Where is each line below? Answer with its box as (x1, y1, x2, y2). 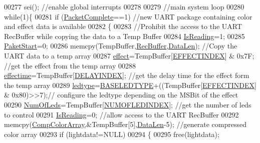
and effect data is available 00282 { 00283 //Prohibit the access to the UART (4, 21, 242, 31)
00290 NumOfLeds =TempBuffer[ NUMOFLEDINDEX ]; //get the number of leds (4, 99, 251, 109)
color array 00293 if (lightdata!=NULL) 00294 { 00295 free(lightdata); (4, 128, 219, 139)
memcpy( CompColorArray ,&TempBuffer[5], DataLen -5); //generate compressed (4, 119, 247, 129)
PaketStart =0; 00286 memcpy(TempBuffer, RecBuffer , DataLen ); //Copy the (4, 40, 237, 51)
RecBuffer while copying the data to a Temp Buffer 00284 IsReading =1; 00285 (4, 30, 245, 41)
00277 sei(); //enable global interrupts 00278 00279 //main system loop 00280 (4, 1, 244, 11)
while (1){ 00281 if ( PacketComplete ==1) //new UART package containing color (4, 11, 252, 21)
